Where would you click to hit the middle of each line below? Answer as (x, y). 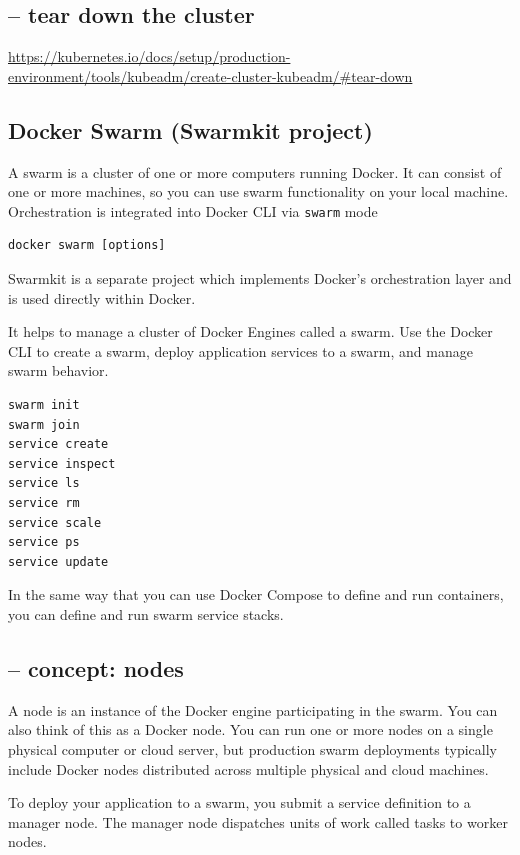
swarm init (44, 405)
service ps (44, 542)
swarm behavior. (58, 370)
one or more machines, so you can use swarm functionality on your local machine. (258, 191)
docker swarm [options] (87, 245)
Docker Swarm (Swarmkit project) (190, 129)
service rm (44, 502)
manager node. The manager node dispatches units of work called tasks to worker (258, 821)
